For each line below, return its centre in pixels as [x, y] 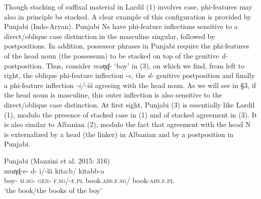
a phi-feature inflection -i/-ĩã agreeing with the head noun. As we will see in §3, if [130, 85]
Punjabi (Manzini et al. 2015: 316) [57, 160]
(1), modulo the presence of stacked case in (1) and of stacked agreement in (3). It [130, 114]
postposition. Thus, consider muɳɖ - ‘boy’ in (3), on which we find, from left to [124, 65]
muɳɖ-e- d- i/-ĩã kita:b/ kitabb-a [54, 170]
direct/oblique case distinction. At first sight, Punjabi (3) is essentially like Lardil [129, 104]
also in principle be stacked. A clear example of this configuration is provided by [128, 16]
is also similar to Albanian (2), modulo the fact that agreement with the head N [127, 124]
